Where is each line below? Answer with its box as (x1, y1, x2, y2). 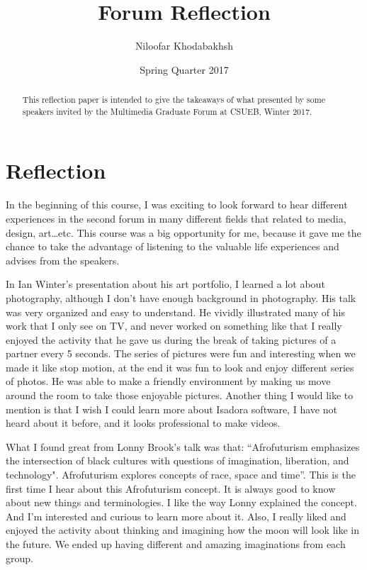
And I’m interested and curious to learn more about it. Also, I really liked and (6, 508, 346, 523)
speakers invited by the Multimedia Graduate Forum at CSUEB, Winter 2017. (22, 105, 312, 117)
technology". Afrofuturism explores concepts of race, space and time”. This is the (6, 467, 356, 482)
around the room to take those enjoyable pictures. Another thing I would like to (6, 388, 354, 403)
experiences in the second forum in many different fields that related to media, (6, 211, 346, 225)
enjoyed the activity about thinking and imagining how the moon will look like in (6, 522, 359, 537)
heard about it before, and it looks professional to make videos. (6, 415, 281, 430)
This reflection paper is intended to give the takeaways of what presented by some (22, 94, 325, 106)
